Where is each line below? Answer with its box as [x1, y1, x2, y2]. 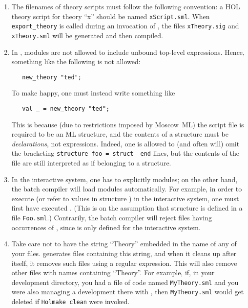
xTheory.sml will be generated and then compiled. [11, 30, 163, 40]
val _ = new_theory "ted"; [22, 105, 110, 112]
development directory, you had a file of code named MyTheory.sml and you [11, 277, 239, 287]
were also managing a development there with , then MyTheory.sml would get [11, 286, 244, 297]
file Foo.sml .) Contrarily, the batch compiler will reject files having [11, 213, 212, 223]
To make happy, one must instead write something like [11, 88, 175, 98]
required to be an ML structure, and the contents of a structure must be [11, 129, 228, 139]
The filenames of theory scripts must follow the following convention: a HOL [11, 1, 240, 11]
